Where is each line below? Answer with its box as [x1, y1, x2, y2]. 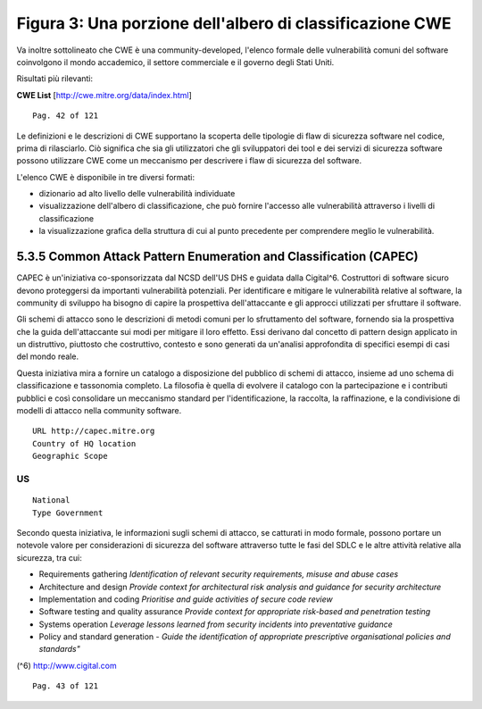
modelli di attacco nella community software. [16, 405, 182, 416]
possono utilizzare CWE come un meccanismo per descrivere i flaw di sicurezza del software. [16, 155, 361, 166]
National [32, 496, 71, 505]
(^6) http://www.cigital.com [16, 660, 117, 671]
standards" [38, 644, 80, 655]
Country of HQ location [32, 438, 137, 448]
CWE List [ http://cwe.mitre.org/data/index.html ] [16, 89, 192, 100]
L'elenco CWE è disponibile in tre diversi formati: [16, 171, 195, 182]
